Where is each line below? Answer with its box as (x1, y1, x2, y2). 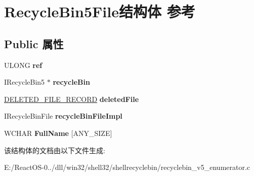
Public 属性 (4, 36, 64, 51)
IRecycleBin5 (4, 77, 45, 87)
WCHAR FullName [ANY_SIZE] (4, 127, 112, 138)
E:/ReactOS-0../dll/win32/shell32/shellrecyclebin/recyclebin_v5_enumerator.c (4, 162, 250, 172)
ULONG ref (4, 59, 43, 70)
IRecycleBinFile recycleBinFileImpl (4, 111, 122, 121)
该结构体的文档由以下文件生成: (4, 145, 105, 155)
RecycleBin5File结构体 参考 (4, 1, 195, 22)
